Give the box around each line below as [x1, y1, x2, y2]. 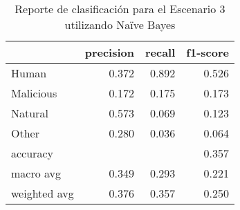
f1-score [186, 44, 229, 60]
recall [145, 44, 176, 60]
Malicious [11, 85, 57, 101]
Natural [11, 105, 48, 121]
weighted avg [11, 185, 74, 201]
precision [84, 44, 134, 60]
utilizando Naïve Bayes [64, 17, 176, 32]
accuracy [11, 145, 53, 161]
